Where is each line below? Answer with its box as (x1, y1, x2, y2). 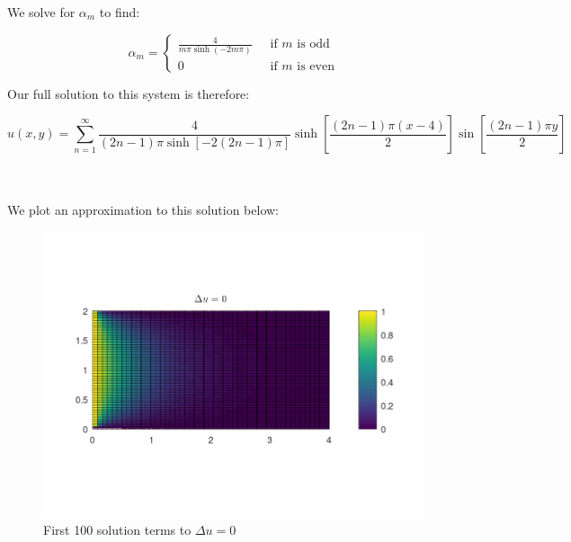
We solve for (7, 3, 76, 21)
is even (297, 59, 335, 73)
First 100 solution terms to (43, 520, 192, 539)
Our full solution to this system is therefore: (7, 84, 250, 102)
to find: (99, 3, 140, 21)
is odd (297, 38, 330, 51)
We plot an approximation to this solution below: (7, 200, 280, 219)
